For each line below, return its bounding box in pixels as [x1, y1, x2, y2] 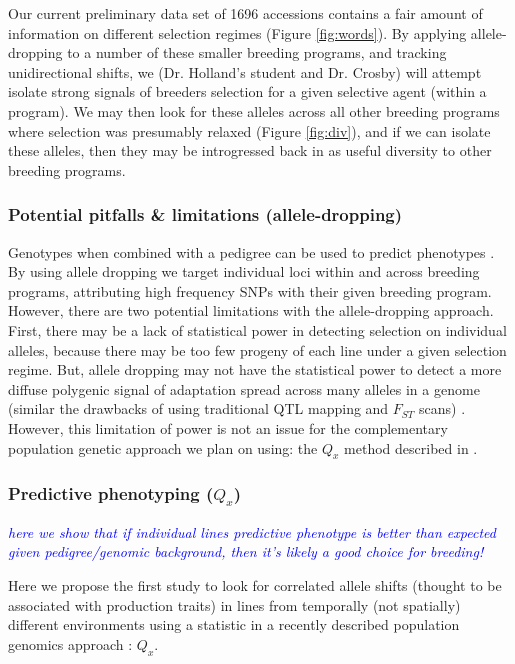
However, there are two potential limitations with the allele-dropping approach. [8, 300, 494, 321]
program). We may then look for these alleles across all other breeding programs [8, 100, 500, 121]
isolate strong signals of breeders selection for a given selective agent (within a [8, 81, 487, 102]
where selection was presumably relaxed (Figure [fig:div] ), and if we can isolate [8, 120, 491, 141]
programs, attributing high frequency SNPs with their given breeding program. [8, 280, 492, 301]
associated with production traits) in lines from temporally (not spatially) [8, 594, 461, 615]
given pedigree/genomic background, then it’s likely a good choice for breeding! [8, 541, 484, 562]
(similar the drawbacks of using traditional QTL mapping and [8, 398, 389, 419]
